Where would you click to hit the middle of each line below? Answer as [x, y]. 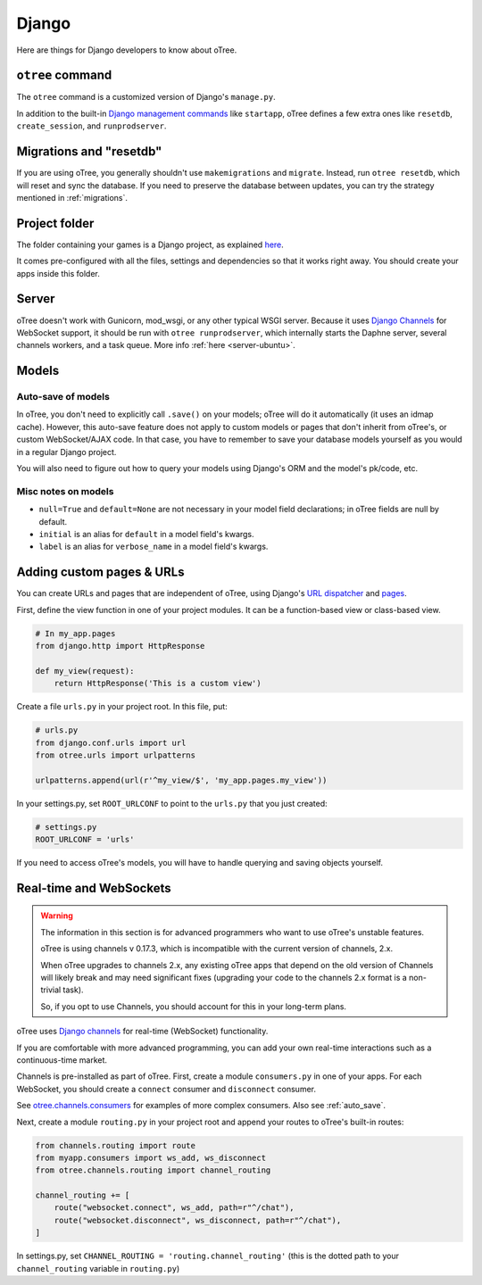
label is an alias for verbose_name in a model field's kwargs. [154, 547]
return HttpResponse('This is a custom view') [158, 684]
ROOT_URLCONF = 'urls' [85, 840]
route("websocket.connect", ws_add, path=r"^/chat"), [174, 1208]
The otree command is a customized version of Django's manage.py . [146, 97]
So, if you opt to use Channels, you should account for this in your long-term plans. [194, 1006]
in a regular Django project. [66, 452]
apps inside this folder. [58, 273]
